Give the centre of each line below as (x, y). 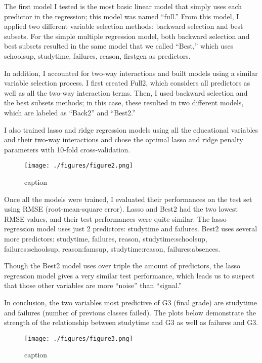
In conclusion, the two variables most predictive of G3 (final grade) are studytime (130, 302)
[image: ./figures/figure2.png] (79, 166)
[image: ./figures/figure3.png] (79, 338)
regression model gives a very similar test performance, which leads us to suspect (129, 275)
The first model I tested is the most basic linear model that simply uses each (123, 6)
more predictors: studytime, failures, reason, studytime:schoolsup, (106, 238)
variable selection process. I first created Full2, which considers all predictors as (127, 83)
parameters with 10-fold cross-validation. (67, 149)
